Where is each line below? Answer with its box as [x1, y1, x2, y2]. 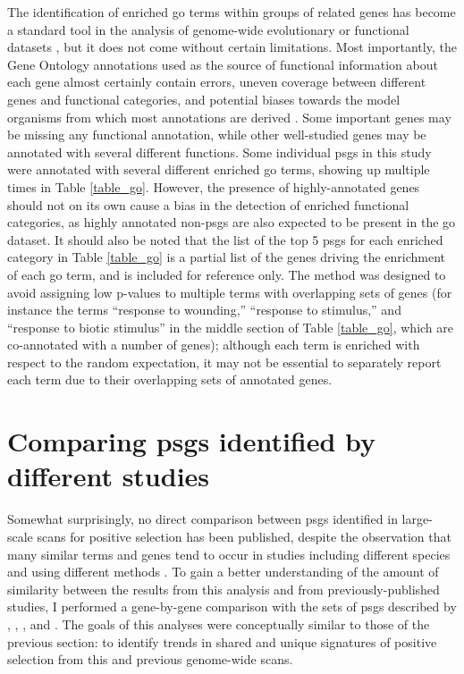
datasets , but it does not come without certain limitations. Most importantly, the [7, 38, 457, 56]
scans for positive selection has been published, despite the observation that [37, 527, 451, 545]
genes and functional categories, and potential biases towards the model [7, 89, 401, 108]
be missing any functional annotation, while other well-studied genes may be [7, 125, 426, 144]
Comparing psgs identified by [7, 423, 376, 459]
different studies [7, 458, 210, 494]
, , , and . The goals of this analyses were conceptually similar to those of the [7, 614, 430, 633]
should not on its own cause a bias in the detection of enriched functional [7, 195, 409, 214]
